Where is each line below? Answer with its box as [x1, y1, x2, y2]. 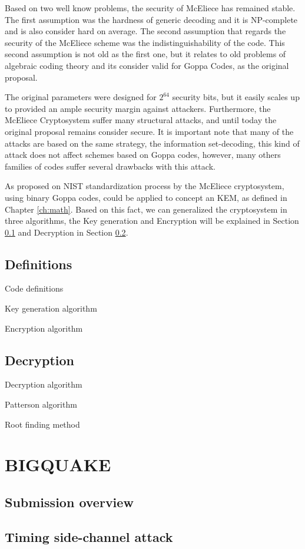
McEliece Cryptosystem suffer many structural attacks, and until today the [5, 114, 277, 126]
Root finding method [5, 418, 80, 430]
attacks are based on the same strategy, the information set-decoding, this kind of [5, 137, 300, 149]
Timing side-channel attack [5, 527, 173, 545]
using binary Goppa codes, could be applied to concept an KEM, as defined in [5, 191, 287, 203]
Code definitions [5, 282, 64, 295]
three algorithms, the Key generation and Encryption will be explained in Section [5, 214, 299, 227]
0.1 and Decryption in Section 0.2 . [5, 226, 128, 238]
